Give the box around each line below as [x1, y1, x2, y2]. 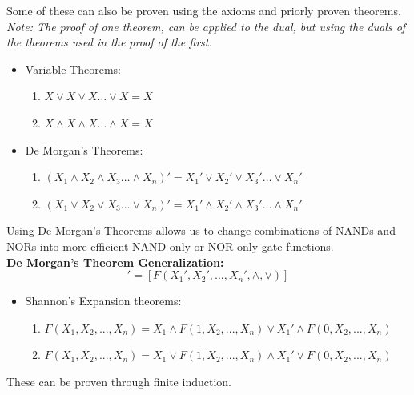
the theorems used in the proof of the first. [6, 34, 212, 50]
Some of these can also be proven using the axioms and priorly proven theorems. [6, 2, 401, 18]
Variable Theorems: [25, 60, 121, 77]
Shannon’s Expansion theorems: [25, 292, 182, 309]
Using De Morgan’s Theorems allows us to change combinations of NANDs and [6, 222, 396, 239]
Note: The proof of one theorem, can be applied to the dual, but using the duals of [6, 18, 406, 34]
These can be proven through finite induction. [6, 373, 231, 389]
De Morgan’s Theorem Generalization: [6, 253, 224, 270]
